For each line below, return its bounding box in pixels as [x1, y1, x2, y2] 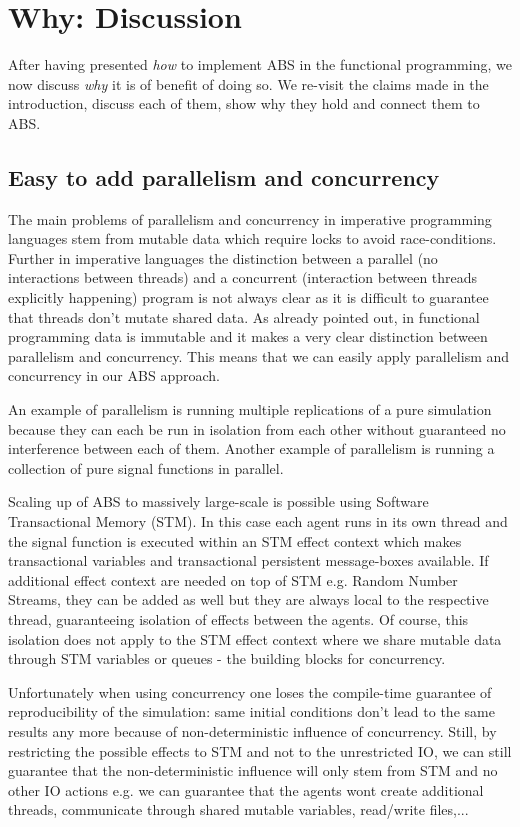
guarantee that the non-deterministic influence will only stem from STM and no [8, 760, 498, 781]
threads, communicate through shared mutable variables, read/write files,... [8, 799, 469, 820]
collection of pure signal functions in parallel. [8, 457, 284, 478]
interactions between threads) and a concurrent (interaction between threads [8, 267, 478, 288]
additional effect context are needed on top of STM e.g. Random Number [8, 569, 458, 590]
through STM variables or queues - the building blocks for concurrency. [8, 648, 446, 669]
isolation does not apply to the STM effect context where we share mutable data [8, 628, 502, 649]
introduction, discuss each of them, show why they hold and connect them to [8, 93, 480, 114]
